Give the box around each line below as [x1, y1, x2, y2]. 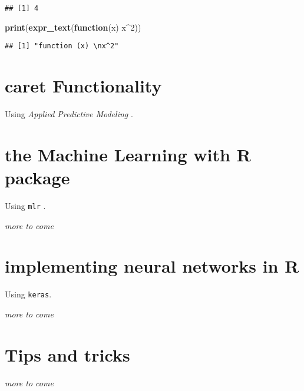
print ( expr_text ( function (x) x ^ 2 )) [5, 21, 141, 33]
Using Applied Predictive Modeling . [5, 108, 133, 120]
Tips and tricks [5, 342, 130, 366]
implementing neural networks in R [5, 254, 299, 278]
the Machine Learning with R [5, 142, 251, 166]
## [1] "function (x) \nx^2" [5, 42, 119, 51]
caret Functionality [5, 74, 162, 98]
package [5, 165, 70, 189]
